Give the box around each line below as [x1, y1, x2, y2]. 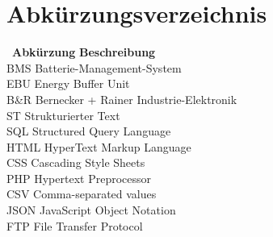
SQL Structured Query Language [6, 123, 171, 139]
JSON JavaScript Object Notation [6, 202, 176, 218]
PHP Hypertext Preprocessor [6, 169, 152, 186]
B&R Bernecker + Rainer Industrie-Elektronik [6, 90, 237, 107]
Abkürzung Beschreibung [12, 44, 156, 60]
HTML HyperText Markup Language [6, 138, 191, 155]
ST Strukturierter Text [6, 106, 120, 123]
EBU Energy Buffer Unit [6, 75, 130, 92]
